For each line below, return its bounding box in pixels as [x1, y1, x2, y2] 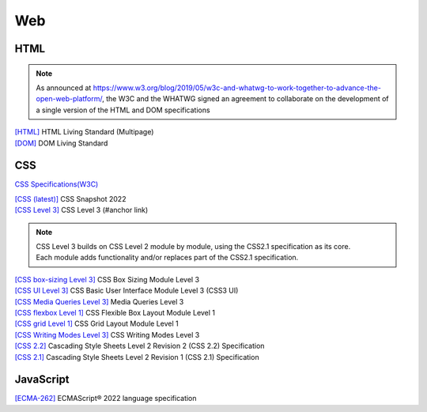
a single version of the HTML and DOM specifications [36, 105, 210, 115]
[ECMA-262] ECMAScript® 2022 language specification [14, 394, 197, 403]
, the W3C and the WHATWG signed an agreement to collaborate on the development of [101, 94, 389, 104]
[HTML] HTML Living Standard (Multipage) [14, 127, 154, 137]
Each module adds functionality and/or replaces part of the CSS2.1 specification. [36, 253, 299, 263]
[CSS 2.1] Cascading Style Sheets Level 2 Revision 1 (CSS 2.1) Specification [14, 352, 260, 361]
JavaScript [14, 372, 70, 387]
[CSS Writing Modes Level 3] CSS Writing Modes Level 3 [14, 330, 200, 339]
